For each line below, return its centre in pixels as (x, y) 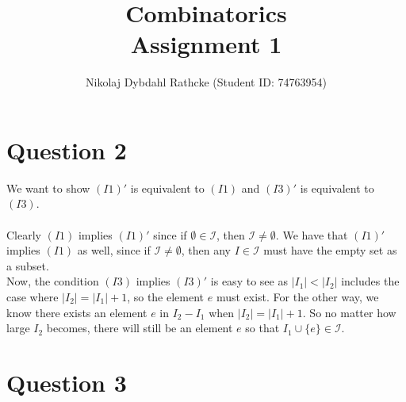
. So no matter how (349, 312)
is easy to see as (249, 281)
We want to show (48, 188)
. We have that (312, 234)
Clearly (24, 234)
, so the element (166, 297)
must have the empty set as (330, 250)
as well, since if (114, 250)
